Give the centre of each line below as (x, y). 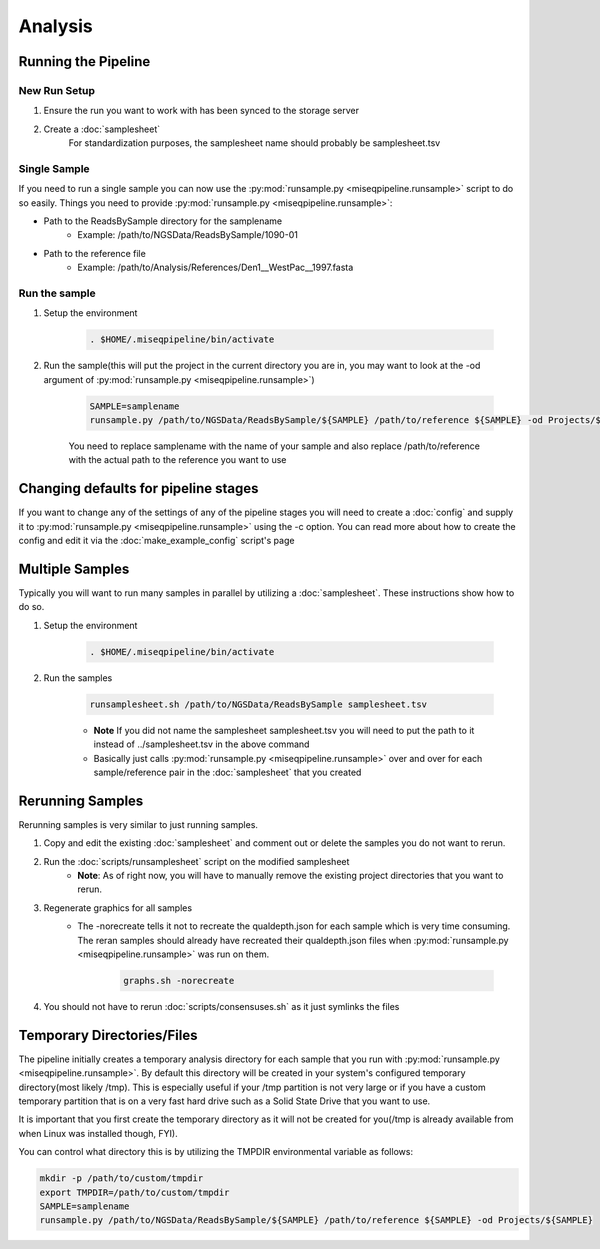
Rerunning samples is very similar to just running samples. (138, 824)
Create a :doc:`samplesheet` (102, 129)
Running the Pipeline (84, 61)
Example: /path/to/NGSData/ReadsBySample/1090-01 (188, 235)
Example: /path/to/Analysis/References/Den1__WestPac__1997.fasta (215, 267)
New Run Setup (56, 90)
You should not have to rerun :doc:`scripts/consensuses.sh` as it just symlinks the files (221, 1006)
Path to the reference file (95, 253)
